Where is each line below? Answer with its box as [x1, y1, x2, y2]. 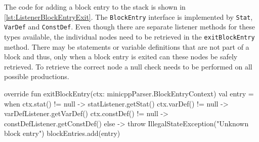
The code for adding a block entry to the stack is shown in [4, 2, 186, 12]
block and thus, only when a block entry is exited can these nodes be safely [4, 51, 238, 62]
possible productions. [4, 71, 69, 82]
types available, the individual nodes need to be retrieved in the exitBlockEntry [4, 31, 255, 42]
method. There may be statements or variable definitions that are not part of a [4, 41, 249, 52]
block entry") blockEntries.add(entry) [4, 128, 120, 138]
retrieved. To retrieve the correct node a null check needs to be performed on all [4, 61, 252, 72]
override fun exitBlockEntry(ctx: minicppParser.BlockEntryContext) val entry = [4, 88, 254, 98]
